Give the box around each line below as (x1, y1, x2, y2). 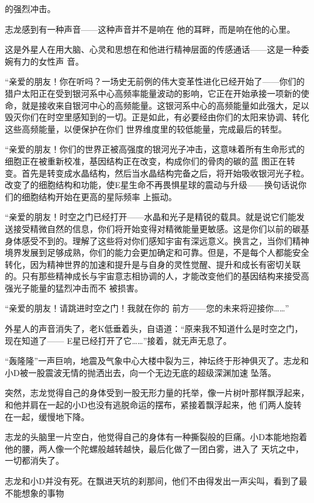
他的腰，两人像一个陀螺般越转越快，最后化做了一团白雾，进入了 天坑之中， (5, 442, 304, 455)
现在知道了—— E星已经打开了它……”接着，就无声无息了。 (5, 334, 232, 346)
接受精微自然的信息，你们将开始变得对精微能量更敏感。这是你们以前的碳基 (13, 222, 309, 235)
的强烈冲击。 (5, 2, 56, 15)
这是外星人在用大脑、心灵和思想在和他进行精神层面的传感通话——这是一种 (5, 43, 301, 56)
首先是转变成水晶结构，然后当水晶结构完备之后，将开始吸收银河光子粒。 (21, 166, 309, 179)
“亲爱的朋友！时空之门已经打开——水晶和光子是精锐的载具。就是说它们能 (5, 210, 296, 223)
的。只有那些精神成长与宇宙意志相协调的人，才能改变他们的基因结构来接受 (5, 270, 301, 282)
